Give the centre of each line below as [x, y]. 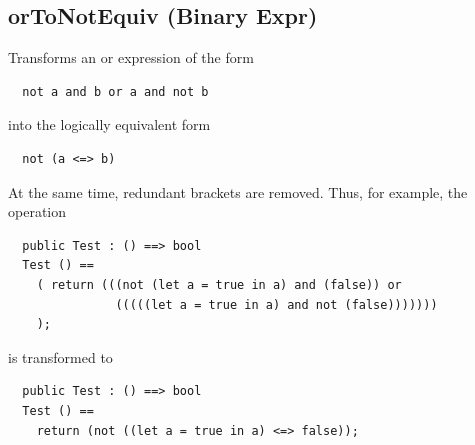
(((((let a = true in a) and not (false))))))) [276, 304]
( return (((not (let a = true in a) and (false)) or [219, 284]
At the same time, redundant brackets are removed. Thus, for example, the [238, 191]
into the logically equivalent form [109, 124]
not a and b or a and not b [115, 91]
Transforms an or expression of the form [131, 57]
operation [37, 211]
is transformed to [60, 356]
